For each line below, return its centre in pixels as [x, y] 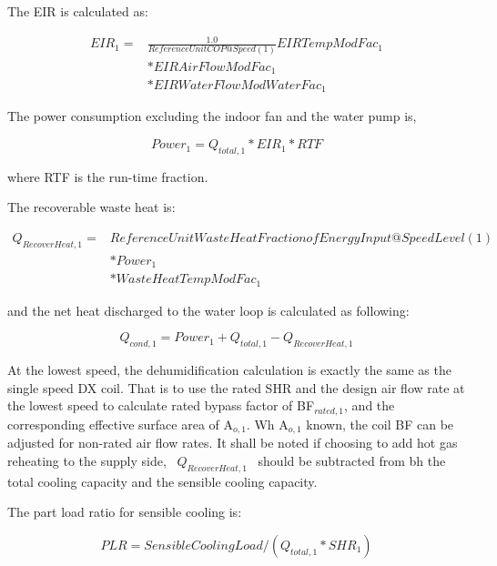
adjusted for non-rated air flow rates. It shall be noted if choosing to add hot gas [233, 443]
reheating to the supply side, [87, 460]
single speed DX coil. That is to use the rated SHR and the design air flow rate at [236, 387]
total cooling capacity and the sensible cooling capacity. [162, 481]
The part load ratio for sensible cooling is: [125, 512]
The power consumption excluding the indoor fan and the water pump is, [212, 116]
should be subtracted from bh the [352, 460]
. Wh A [267, 424]
